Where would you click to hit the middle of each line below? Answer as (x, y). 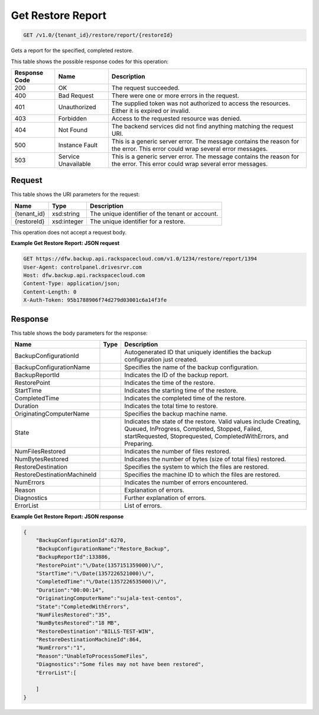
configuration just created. (161, 360)
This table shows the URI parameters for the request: (75, 194)
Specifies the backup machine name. (176, 414)
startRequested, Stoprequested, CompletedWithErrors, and (206, 436)
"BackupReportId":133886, (73, 557)
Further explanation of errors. (165, 498)
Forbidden (72, 118)
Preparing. (139, 444)
